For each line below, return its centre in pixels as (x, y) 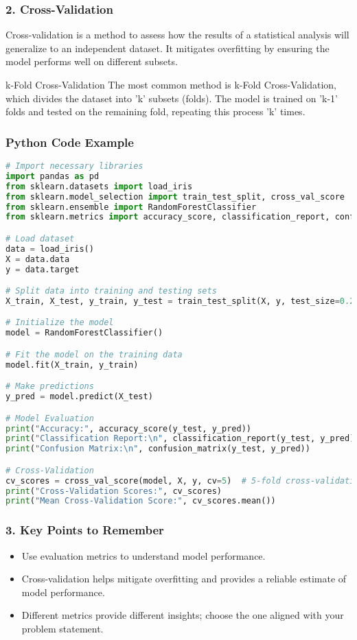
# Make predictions (50, 387)
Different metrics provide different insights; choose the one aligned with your (183, 615)
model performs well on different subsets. (92, 61)
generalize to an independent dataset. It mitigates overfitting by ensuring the (168, 48)
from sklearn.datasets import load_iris (99, 186)
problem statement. (62, 628)
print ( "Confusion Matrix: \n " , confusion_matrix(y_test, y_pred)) (158, 449)
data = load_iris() (50, 249)
